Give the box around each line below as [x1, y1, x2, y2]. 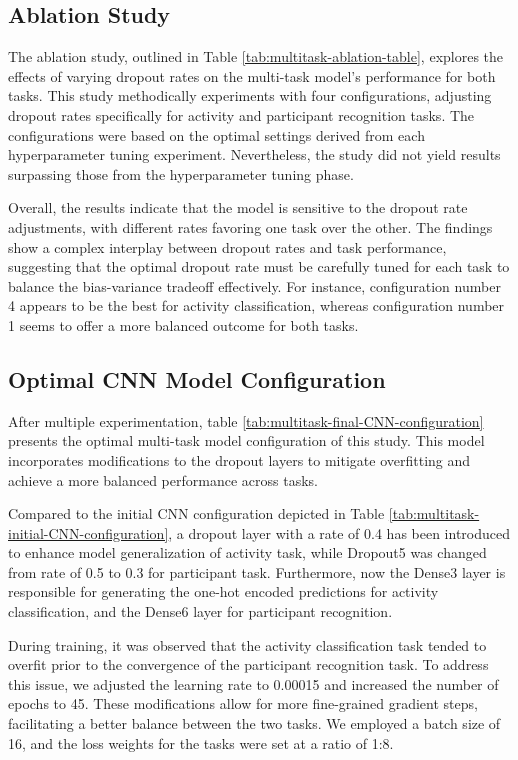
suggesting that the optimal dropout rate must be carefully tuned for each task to [8, 256, 510, 277]
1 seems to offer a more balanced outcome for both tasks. [8, 314, 359, 335]
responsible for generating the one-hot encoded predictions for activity [8, 581, 439, 602]
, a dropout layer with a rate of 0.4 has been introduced [168, 522, 511, 543]
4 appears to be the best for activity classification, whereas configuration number [8, 295, 505, 316]
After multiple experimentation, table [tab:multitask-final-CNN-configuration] [8, 410, 484, 431]
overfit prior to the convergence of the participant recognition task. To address [8, 654, 489, 675]
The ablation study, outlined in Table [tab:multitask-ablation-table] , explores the [8, 46, 504, 67]
